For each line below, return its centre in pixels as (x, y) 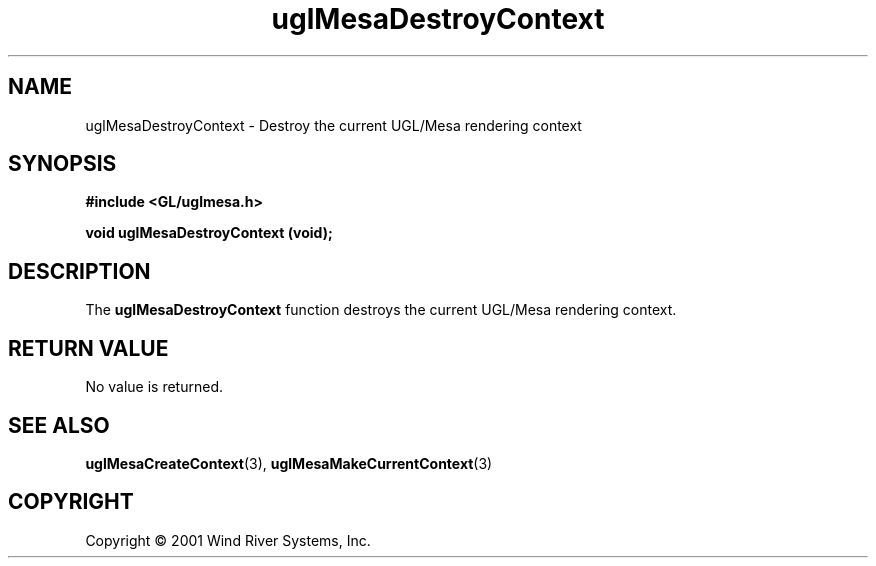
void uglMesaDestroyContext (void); (209, 233)
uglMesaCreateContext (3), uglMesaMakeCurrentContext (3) (289, 463)
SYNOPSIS (62, 164)
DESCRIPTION (79, 271)
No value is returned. (154, 387)
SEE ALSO (59, 425)
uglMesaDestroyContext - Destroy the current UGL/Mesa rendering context (333, 125)
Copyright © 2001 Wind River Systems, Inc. (228, 540)
